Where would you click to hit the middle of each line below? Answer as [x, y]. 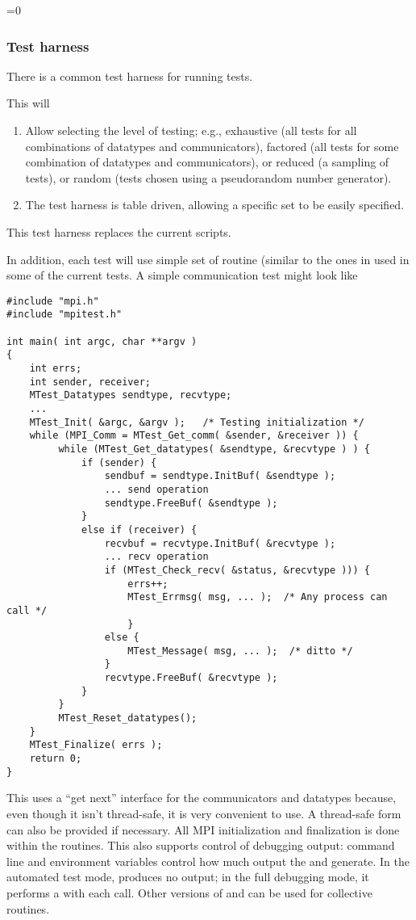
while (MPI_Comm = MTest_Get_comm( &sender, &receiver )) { [194, 436]
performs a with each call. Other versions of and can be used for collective [189, 892]
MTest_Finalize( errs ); [96, 745]
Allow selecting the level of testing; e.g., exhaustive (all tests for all [191, 130]
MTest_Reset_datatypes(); [128, 718]
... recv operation [156, 557]
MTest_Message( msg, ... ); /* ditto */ [240, 651]
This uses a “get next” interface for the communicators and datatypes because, [202, 798]
